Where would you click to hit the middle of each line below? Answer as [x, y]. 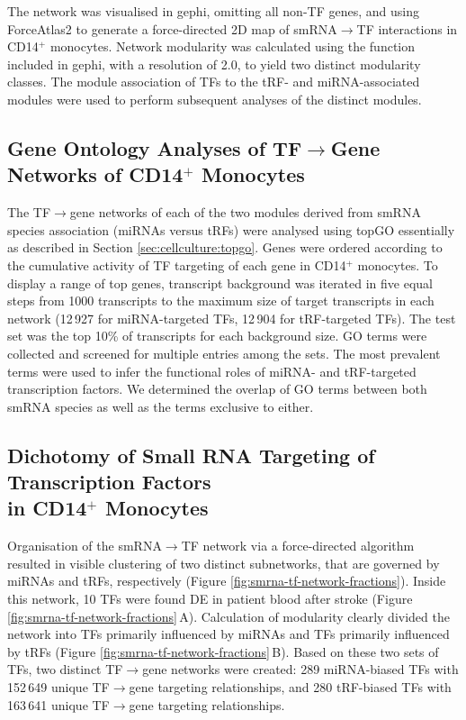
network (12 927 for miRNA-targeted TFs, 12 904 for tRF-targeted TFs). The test [232, 318]
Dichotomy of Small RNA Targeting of [191, 455]
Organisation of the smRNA [85, 546]
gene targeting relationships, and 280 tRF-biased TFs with [290, 687]
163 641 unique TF [58, 704]
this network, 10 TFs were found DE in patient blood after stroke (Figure [210, 599]
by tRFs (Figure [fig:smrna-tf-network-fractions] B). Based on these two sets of [223, 651]
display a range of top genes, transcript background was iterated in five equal [220, 283]
